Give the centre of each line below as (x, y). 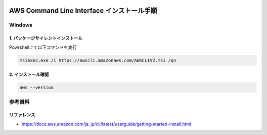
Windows (21, 25)
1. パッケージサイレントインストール (46, 38)
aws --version (37, 88)
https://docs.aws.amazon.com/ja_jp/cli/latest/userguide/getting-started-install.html (106, 124)
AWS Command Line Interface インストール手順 (83, 11)
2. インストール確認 (29, 74)
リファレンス (22, 115)
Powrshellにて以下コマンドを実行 (43, 47)
